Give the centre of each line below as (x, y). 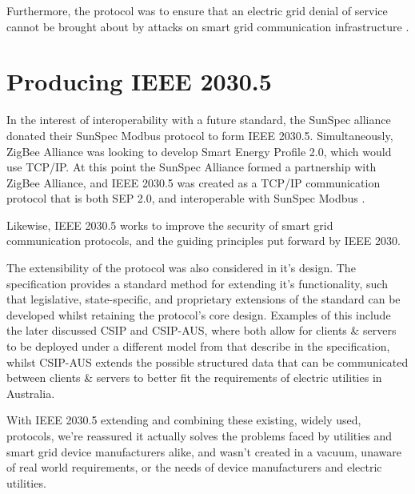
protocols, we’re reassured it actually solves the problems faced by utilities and (200, 436)
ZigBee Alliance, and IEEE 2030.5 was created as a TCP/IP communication (194, 182)
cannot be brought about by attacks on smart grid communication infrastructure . (208, 26)
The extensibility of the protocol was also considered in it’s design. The (181, 268)
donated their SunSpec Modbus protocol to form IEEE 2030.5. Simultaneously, (200, 135)
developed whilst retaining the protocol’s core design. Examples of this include (199, 314)
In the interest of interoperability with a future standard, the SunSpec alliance (199, 120)
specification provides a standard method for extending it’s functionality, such (197, 283)
